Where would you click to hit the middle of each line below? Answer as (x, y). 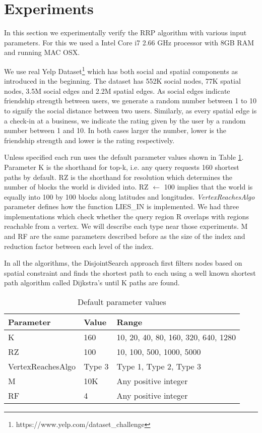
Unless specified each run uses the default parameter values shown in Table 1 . (124, 157)
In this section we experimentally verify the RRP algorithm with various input (125, 33)
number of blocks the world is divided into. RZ (76, 187)
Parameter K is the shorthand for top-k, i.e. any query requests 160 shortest (122, 167)
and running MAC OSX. (42, 52)
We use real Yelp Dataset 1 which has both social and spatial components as (121, 70)
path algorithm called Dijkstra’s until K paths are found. (92, 283)
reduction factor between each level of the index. (79, 246)
